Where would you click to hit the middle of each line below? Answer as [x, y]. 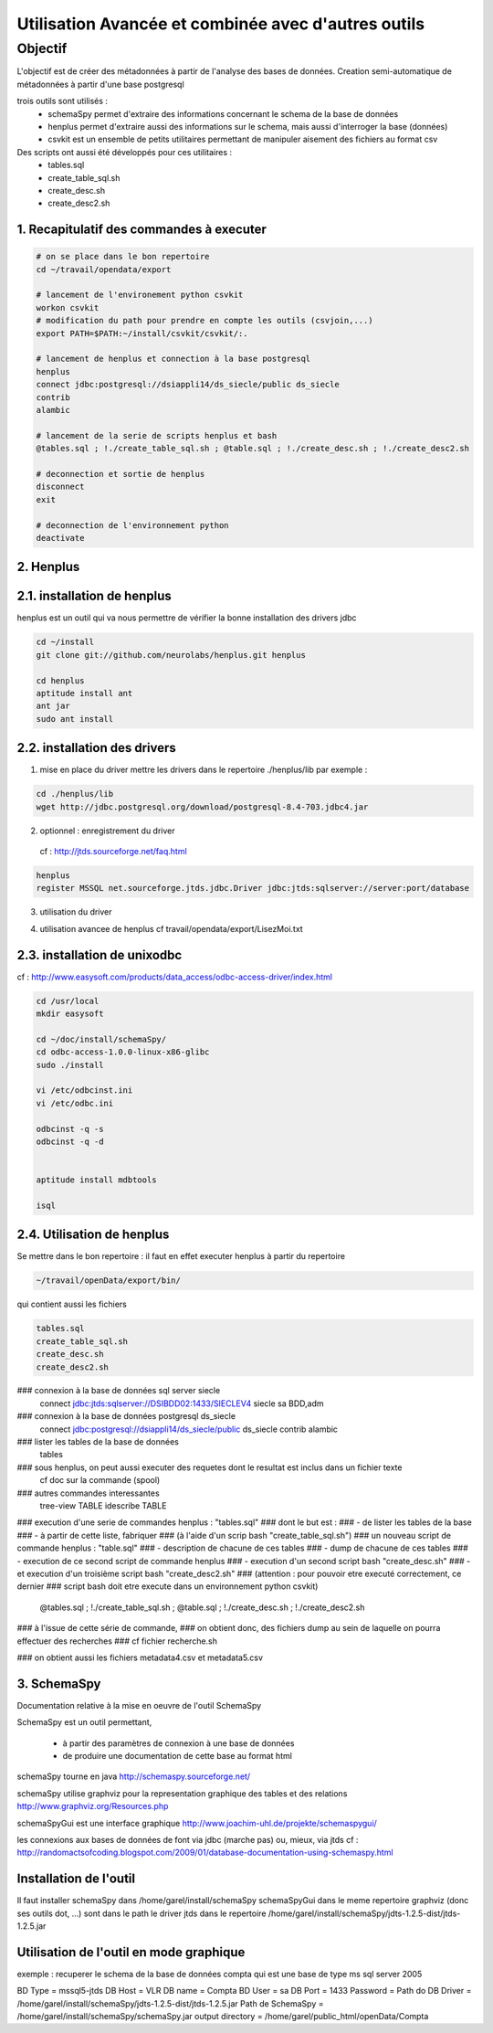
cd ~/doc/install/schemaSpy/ [101, 1039]
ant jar [53, 706]
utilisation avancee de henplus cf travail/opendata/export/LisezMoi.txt [171, 928]
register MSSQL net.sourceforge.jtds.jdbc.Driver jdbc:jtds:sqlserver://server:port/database [253, 888]
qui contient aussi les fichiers [72, 1304]
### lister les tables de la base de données [98, 1442]
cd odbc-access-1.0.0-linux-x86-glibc [123, 1052]
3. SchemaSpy [59, 1684]
